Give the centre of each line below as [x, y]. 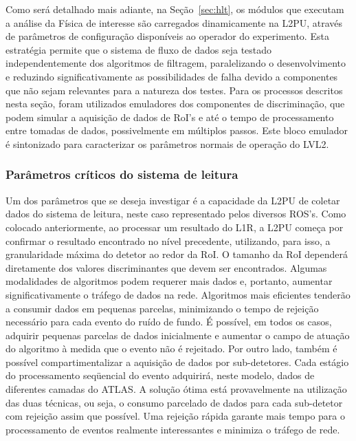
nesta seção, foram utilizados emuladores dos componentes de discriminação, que [175, 104]
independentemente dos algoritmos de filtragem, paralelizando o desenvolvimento [176, 63]
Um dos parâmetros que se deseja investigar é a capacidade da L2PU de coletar [173, 200]
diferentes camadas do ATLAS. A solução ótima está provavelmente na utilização [176, 389]
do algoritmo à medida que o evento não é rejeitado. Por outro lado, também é [171, 348]
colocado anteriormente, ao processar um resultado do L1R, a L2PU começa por [175, 227]
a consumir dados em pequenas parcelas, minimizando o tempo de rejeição [162, 308]
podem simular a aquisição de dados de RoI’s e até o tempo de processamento [170, 117]
